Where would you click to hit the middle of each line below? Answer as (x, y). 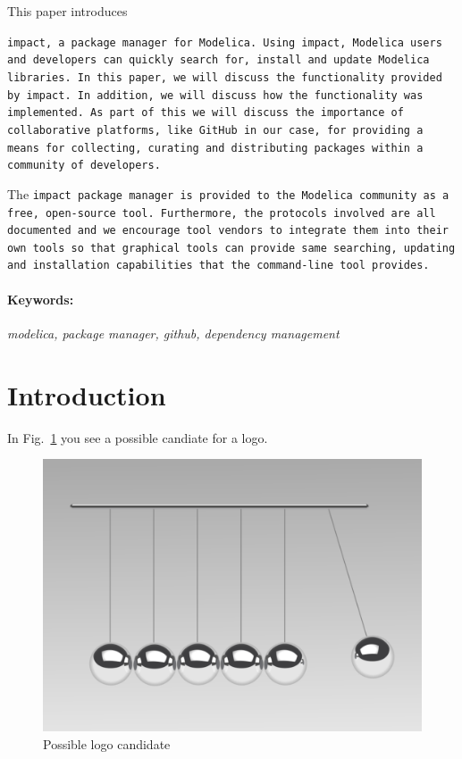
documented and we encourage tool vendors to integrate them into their (228, 231)
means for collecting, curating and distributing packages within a (215, 148)
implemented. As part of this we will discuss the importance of (206, 113)
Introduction (87, 394)
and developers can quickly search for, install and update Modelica (218, 60)
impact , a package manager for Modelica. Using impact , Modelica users (225, 42)
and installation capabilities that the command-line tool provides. (218, 266)
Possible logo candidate (107, 743)
